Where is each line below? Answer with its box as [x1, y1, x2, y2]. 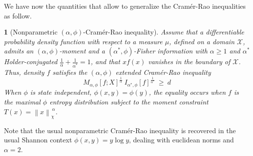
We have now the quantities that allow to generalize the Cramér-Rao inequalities [4, 1, 246, 11]
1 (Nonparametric [4, 27, 58, 37]
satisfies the [52, 67, 87, 77]
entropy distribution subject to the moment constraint [49, 97, 209, 107]
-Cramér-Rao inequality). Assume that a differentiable [83, 27, 244, 37]
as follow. [4, 10, 32, 20]
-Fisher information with [133, 46, 208, 56]
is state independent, [30, 87, 92, 97]
